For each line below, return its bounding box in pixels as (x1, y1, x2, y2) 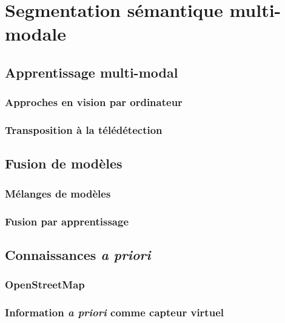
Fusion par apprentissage (5, 213, 129, 228)
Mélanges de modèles (5, 185, 111, 201)
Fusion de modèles (5, 154, 122, 173)
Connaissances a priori (5, 245, 151, 264)
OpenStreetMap (5, 277, 85, 292)
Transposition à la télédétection (5, 122, 163, 138)
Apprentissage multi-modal (5, 62, 178, 81)
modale (5, 21, 67, 46)
